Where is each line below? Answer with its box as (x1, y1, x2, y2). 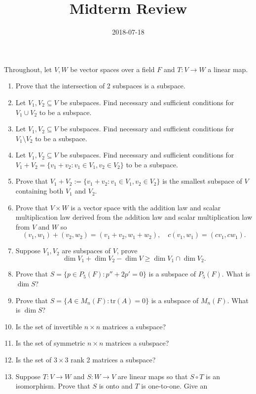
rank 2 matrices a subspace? (71, 355, 156, 365)
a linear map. (208, 64, 248, 74)
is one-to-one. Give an (141, 381, 208, 391)
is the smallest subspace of (162, 176, 242, 186)
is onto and (99, 381, 133, 391)
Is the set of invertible (15, 321, 82, 331)
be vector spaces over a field (70, 64, 155, 74)
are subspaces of (62, 245, 110, 256)
